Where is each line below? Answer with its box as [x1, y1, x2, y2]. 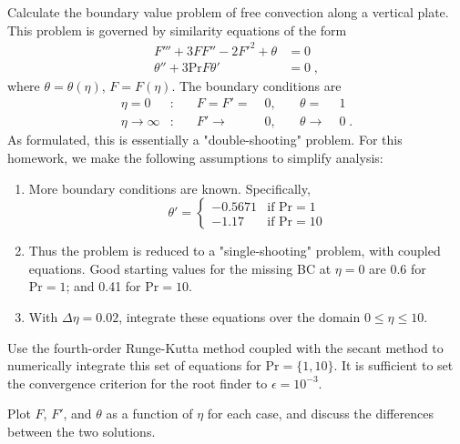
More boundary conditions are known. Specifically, [28, 178, 311, 197]
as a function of [106, 404, 193, 423]
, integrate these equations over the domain [118, 307, 361, 326]
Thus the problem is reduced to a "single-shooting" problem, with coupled [28, 241, 441, 260]
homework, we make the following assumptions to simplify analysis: [7, 148, 383, 166]
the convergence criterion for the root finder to [7, 373, 268, 392]
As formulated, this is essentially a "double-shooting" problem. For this [7, 130, 403, 149]
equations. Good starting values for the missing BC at [28, 258, 332, 277]
